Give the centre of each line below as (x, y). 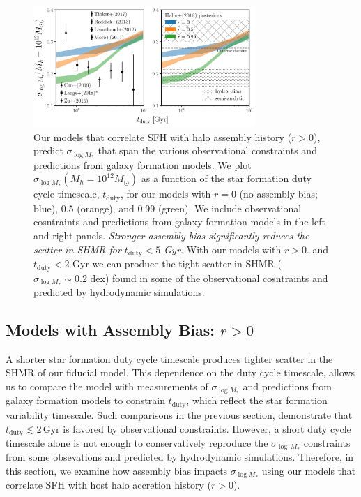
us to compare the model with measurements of (107, 386)
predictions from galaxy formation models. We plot (143, 164)
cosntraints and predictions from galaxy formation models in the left (179, 222)
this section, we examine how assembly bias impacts (117, 471)
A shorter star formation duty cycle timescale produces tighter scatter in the (169, 358)
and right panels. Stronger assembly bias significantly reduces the (171, 236)
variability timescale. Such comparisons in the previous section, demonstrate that (179, 414)
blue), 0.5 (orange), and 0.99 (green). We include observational (168, 208)
